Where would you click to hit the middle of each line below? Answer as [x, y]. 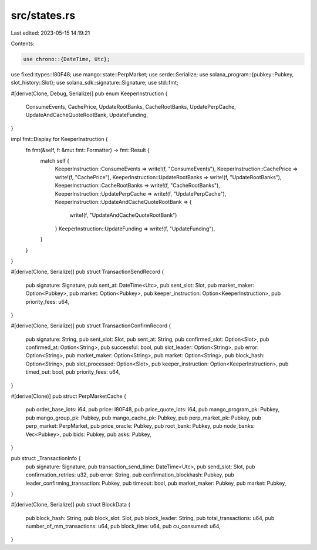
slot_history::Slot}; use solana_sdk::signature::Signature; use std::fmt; [95, 83]
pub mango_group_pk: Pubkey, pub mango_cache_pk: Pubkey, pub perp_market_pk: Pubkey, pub [143, 418]
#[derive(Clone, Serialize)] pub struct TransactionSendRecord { [87, 272]
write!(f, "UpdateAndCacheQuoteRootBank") [123, 215]
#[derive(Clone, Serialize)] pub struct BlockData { [71, 505]
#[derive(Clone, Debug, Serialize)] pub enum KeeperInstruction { [89, 93]
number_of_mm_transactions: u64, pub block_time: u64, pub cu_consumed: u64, [123, 526]
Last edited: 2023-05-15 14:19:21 [50, 33]
